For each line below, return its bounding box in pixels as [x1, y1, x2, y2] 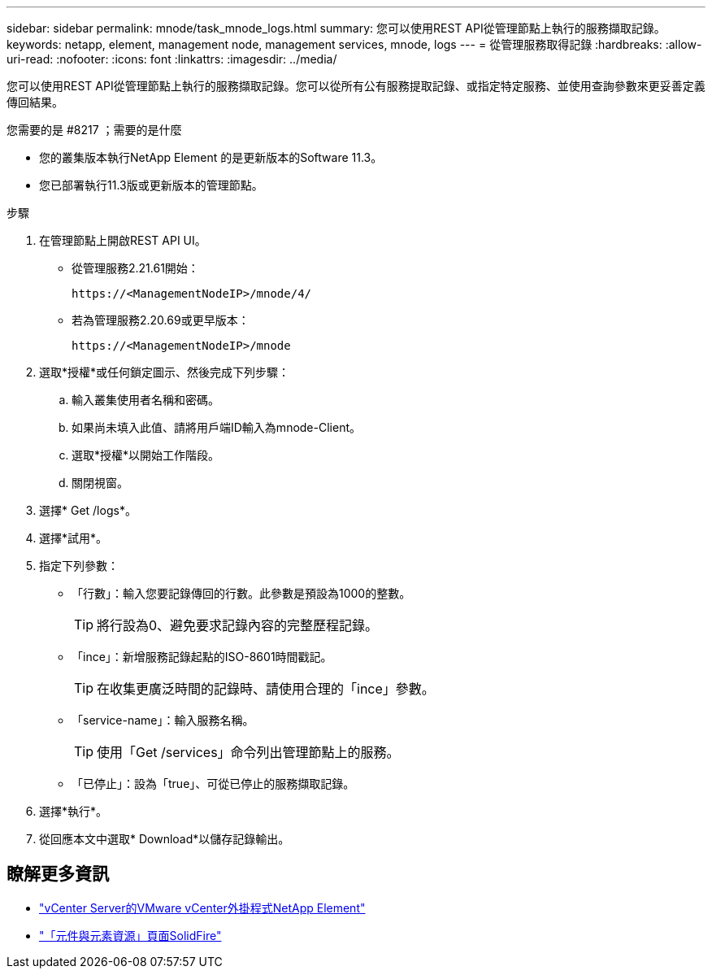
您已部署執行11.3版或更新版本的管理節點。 [39, 178, 263, 192]
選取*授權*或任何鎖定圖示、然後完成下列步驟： [39, 365, 290, 379]
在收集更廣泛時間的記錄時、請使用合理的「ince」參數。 [97, 681, 435, 697]
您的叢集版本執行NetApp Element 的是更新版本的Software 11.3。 [39, 150, 383, 164]
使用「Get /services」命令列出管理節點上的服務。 [97, 744, 400, 760]
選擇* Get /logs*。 [39, 503, 137, 517]
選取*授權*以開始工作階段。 [72, 448, 220, 462]
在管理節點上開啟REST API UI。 [39, 233, 206, 247]
